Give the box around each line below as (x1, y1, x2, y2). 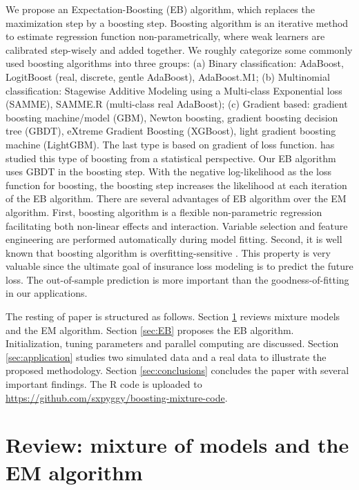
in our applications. (6, 286, 88, 300)
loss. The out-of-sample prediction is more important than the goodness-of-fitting (6, 272, 349, 286)
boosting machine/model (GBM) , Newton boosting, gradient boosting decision (6, 110, 338, 124)
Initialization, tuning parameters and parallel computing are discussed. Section (6, 336, 339, 351)
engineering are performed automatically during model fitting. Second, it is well (6, 232, 342, 246)
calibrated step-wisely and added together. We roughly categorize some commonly (6, 42, 353, 57)
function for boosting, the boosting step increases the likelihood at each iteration (6, 177, 347, 192)
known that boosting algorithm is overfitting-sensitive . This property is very (6, 245, 331, 259)
